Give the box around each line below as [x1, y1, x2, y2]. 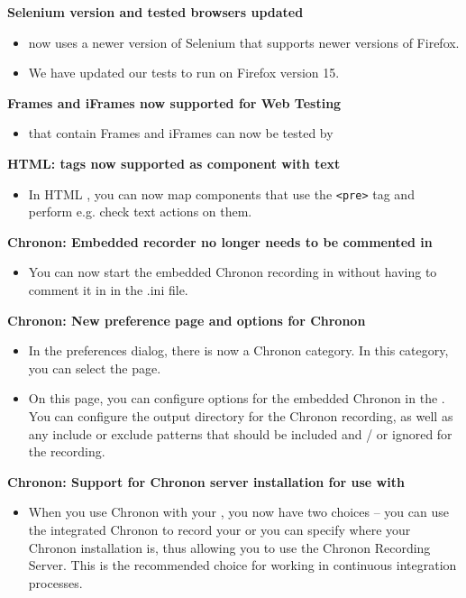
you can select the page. [28, 358, 161, 377]
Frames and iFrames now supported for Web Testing [7, 93, 342, 112]
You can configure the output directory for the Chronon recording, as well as [28, 406, 453, 425]
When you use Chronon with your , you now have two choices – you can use [28, 502, 449, 521]
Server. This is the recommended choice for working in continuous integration [28, 556, 457, 575]
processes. [28, 573, 83, 592]
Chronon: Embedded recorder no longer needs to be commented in [7, 232, 433, 251]
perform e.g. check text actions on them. [28, 202, 252, 221]
